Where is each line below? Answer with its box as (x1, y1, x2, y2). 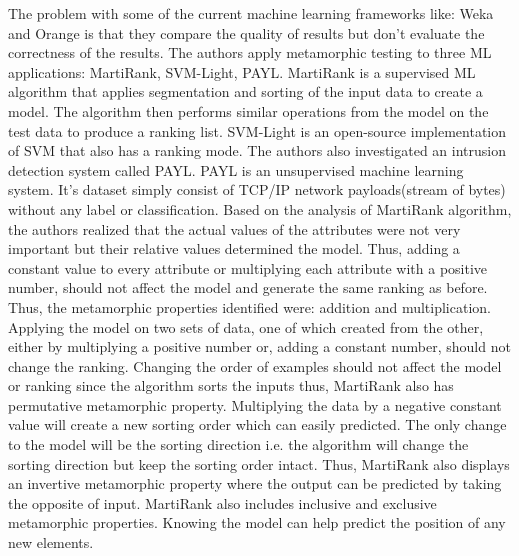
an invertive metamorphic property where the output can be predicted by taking (8, 473, 502, 494)
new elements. (8, 532, 94, 553)
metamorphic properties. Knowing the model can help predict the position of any (8, 512, 506, 533)
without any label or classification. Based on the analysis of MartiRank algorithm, (8, 198, 512, 219)
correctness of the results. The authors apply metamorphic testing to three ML (8, 42, 492, 63)
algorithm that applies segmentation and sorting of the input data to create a (8, 81, 483, 102)
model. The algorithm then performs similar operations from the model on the (8, 100, 489, 121)
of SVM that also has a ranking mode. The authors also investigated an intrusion (8, 140, 506, 161)
